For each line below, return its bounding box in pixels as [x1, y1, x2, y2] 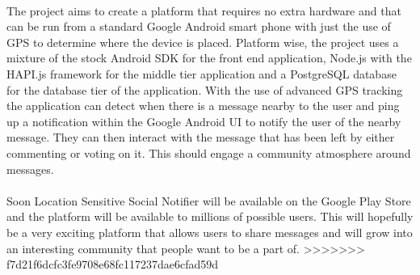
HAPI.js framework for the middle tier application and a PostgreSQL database [6, 65, 397, 82]
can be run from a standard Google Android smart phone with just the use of [6, 18, 391, 35]
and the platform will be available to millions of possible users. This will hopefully [6, 208, 414, 225]
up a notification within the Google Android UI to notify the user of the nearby [6, 112, 401, 129]
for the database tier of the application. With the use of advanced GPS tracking [6, 81, 403, 98]
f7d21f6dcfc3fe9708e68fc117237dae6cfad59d [6, 256, 219, 273]
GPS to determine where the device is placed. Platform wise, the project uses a [6, 33, 399, 50]
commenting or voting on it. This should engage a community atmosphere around [6, 144, 411, 161]
